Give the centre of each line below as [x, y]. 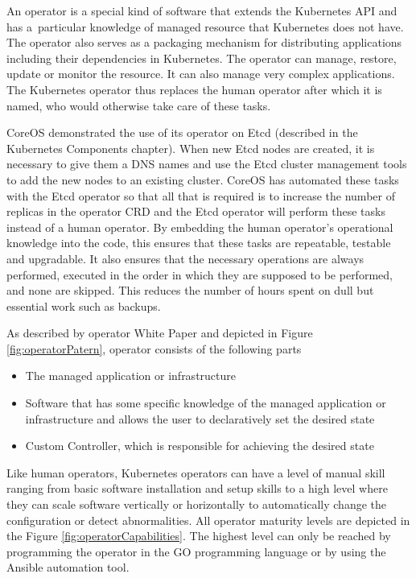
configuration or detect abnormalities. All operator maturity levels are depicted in [208, 520]
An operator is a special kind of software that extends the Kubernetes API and [202, 10]
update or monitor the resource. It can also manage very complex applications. [201, 74]
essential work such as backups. [84, 306]
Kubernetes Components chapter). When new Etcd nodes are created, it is [191, 148]
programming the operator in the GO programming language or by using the [196, 551]
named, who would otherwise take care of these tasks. [139, 105]
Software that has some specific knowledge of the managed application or [206, 403]
